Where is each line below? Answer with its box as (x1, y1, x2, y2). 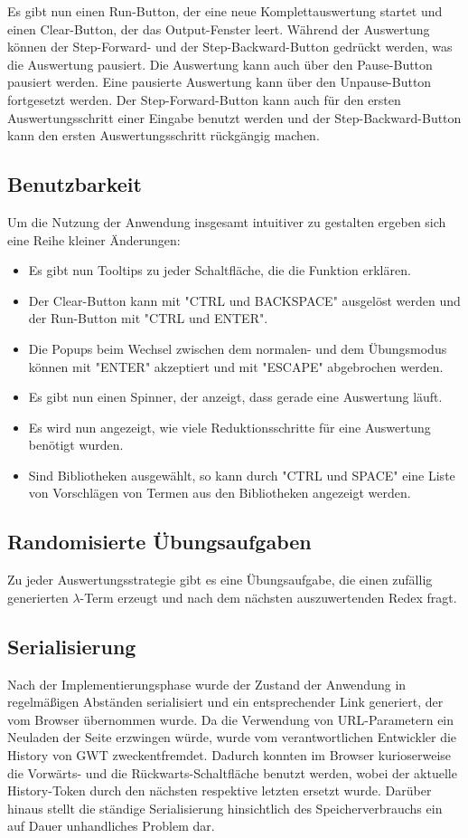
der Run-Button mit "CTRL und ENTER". (28, 309, 268, 328)
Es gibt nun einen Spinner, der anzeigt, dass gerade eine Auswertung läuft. (28, 387, 443, 406)
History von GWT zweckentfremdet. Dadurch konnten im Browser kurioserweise (7, 746, 452, 765)
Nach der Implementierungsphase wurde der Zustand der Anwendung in (7, 674, 407, 693)
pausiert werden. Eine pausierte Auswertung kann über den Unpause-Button (7, 72, 432, 91)
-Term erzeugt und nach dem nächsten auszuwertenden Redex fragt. (80, 587, 457, 606)
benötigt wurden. (28, 435, 124, 454)
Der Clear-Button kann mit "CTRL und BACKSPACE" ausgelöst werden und (28, 290, 461, 309)
